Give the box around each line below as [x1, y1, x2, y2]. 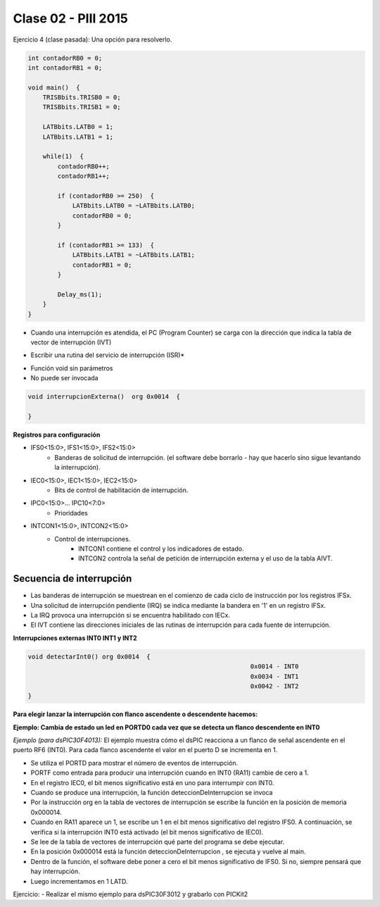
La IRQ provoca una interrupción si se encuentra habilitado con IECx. [30, 611, 230, 619]
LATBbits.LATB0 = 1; [42, 123, 114, 131]
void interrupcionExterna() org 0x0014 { [27, 393, 181, 401]
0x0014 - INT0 [250, 663, 299, 670]
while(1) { [42, 152, 84, 161]
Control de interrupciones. [54, 534, 131, 543]
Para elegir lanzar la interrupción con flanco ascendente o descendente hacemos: [13, 710, 258, 718]
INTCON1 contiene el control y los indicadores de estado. [78, 544, 244, 553]
